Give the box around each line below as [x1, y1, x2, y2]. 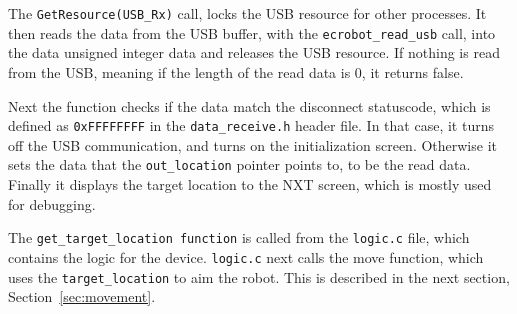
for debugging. [8, 193, 96, 214]
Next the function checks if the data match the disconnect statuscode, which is [8, 95, 491, 116]
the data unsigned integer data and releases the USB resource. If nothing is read [8, 42, 500, 63]
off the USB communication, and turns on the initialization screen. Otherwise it [8, 134, 497, 155]
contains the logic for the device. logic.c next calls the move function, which [8, 246, 484, 267]
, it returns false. [361, 61, 464, 82]
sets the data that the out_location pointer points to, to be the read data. [8, 154, 471, 175]
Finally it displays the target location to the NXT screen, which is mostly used [8, 174, 492, 194]
